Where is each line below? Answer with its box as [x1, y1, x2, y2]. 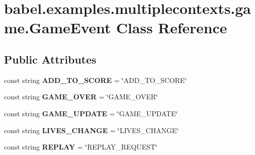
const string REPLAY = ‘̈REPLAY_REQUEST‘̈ [4, 142, 157, 152]
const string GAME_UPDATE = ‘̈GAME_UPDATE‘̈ [4, 108, 178, 118]
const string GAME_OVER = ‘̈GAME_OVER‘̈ [4, 91, 158, 102]
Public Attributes [4, 51, 97, 67]
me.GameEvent [4, 17, 111, 38]
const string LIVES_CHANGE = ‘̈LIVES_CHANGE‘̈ [4, 125, 179, 135]
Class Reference [116, 17, 227, 38]
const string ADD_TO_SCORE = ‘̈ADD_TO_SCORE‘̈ [4, 75, 187, 85]
